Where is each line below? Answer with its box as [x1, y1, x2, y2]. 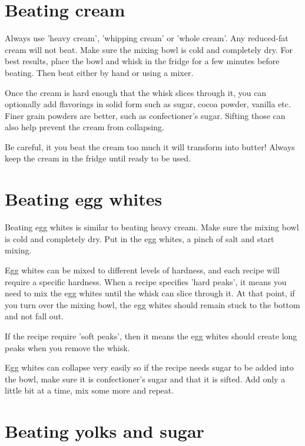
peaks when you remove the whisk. [5, 341, 130, 354]
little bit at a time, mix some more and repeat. [5, 384, 174, 397]
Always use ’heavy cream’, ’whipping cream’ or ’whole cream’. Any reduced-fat [5, 32, 289, 44]
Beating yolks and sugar [5, 419, 204, 443]
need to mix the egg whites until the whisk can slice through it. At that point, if [5, 287, 295, 299]
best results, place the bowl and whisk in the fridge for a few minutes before [5, 55, 280, 67]
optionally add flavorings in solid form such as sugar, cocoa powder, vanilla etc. [5, 98, 291, 110]
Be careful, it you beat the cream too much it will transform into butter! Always [5, 140, 295, 153]
